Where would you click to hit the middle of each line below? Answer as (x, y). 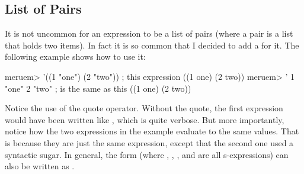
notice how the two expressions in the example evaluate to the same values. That (152, 131)
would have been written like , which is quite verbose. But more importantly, (145, 119)
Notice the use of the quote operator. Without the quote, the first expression (144, 108)
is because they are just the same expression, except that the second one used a (149, 142)
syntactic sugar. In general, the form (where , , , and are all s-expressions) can (147, 154)
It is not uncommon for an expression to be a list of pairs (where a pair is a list (149, 33)
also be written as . (40, 166)
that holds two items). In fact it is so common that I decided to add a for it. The (152, 45)
